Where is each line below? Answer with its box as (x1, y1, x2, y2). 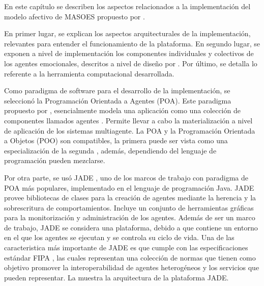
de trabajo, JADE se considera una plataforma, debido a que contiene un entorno (4, 222, 258, 232)
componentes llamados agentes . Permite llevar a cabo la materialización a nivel (4, 115, 253, 125)
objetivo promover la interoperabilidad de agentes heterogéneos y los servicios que (4, 262, 259, 273)
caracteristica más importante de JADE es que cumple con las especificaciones (4, 242, 248, 253)
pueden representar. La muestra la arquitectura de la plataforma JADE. (4, 272, 229, 282)
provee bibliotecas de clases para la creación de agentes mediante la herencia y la (4, 192, 256, 203)
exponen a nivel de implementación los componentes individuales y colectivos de (4, 48, 254, 59)
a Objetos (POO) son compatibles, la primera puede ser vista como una (4, 135, 228, 146)
